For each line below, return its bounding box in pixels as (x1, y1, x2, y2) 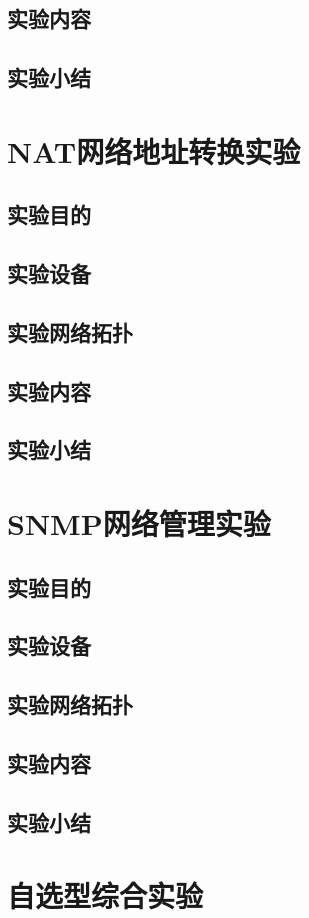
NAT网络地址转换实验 (7, 130, 301, 171)
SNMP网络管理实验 (7, 503, 271, 544)
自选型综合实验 (7, 875, 204, 916)
